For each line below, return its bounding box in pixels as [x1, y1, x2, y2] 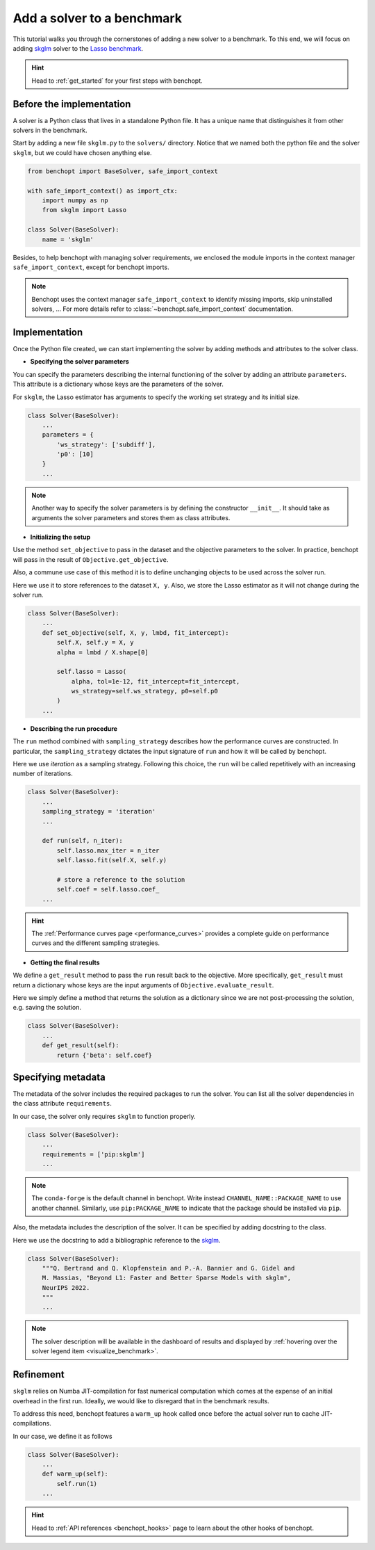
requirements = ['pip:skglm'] [42, 1150, 145, 1158]
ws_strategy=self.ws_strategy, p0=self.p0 [71, 687, 218, 695]
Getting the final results [30, 958, 100, 967]
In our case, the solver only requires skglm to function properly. [12, 1112, 196, 1120]
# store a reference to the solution [56, 875, 185, 883]
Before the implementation [12, 98, 131, 110]
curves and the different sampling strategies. [31, 939, 160, 947]
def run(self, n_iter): [42, 837, 123, 845]
